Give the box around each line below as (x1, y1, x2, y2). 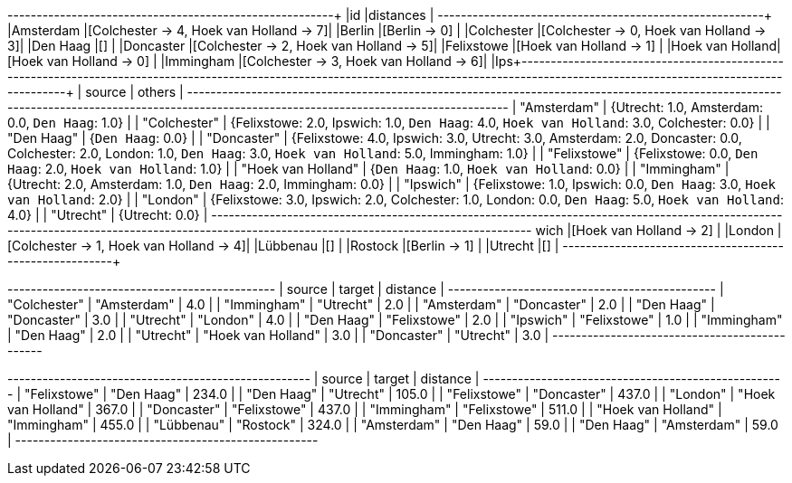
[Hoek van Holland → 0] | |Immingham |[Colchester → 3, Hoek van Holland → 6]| (7, 53, 488, 69)
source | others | (85, 84, 184, 99)
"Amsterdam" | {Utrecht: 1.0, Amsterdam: (520, 99, 763, 115)
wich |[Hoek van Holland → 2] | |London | (535, 223, 782, 238)
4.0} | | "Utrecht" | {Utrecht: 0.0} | (7, 207, 208, 223)
